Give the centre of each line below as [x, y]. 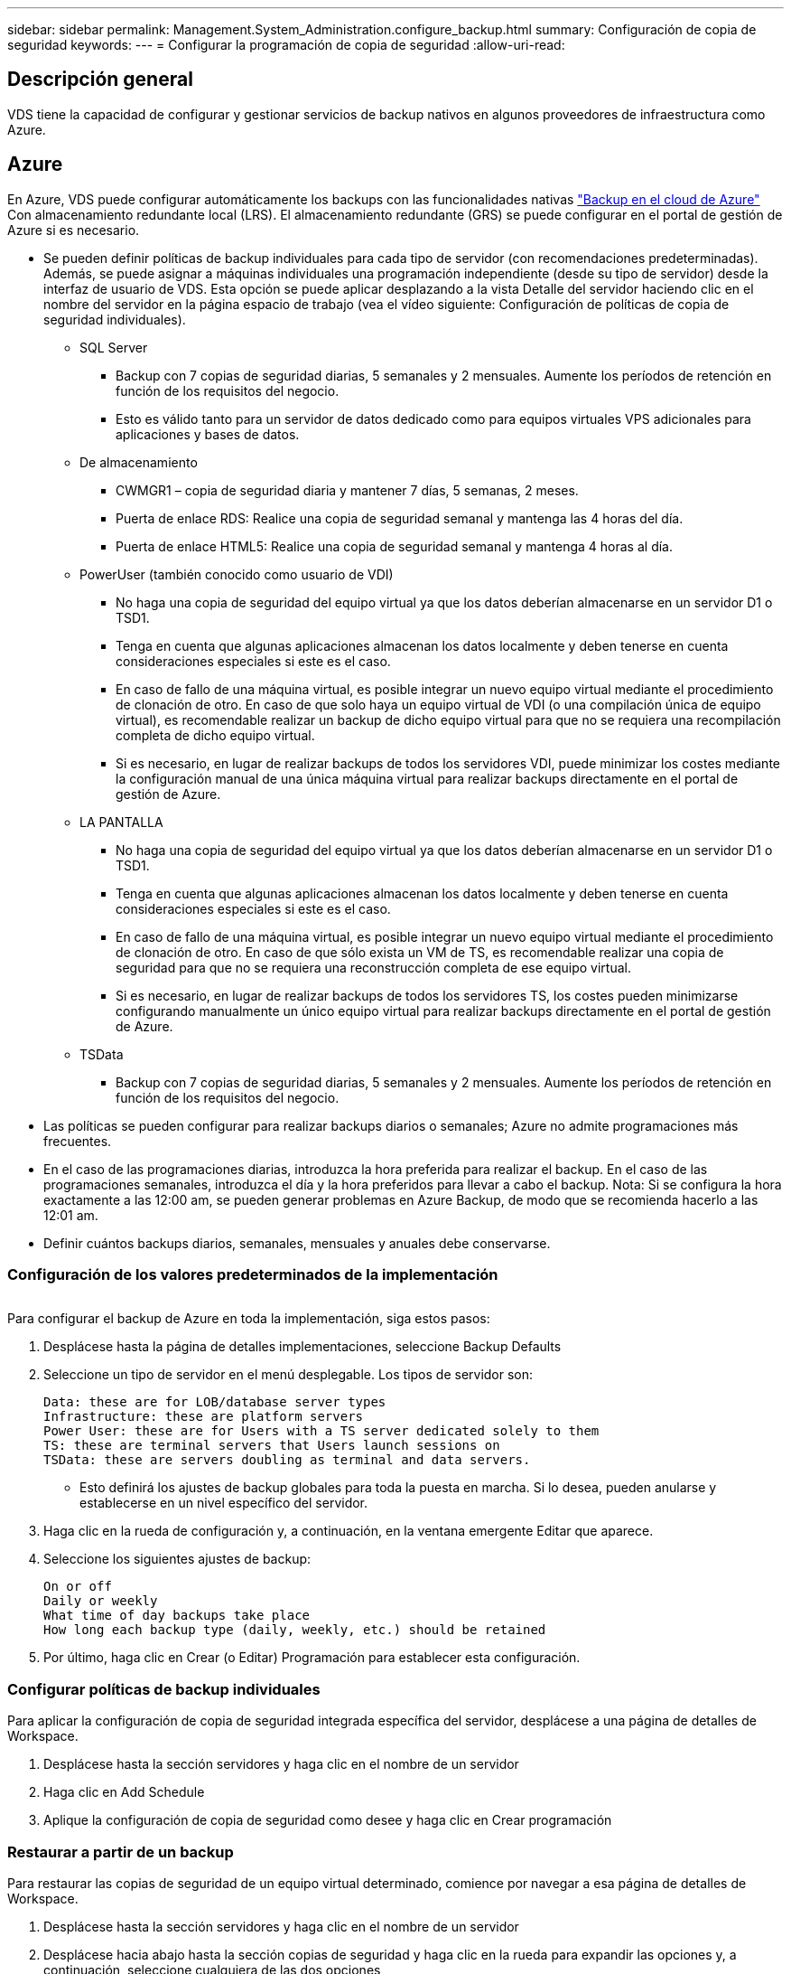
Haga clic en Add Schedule [124, 1792]
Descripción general [100, 80]
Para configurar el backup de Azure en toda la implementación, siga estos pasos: [249, 1319]
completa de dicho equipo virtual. [215, 735]
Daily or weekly [101, 1601]
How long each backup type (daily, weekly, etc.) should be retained [295, 1630]
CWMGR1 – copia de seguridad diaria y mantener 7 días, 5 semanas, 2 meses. [347, 490]
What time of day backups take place [177, 1616]
